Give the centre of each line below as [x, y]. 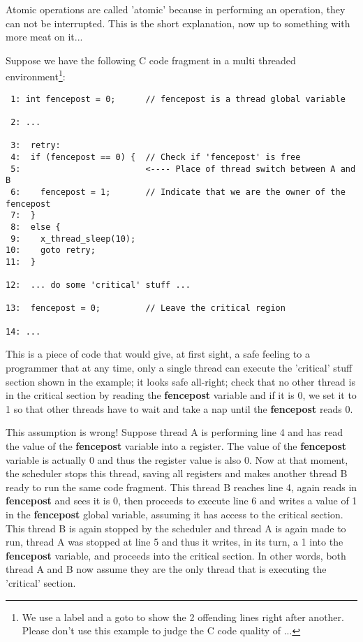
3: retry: [36, 146]
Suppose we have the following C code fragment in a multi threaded [151, 60]
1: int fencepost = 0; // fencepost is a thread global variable [178, 99]
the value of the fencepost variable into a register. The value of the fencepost [176, 445]
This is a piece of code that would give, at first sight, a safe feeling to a [158, 354]
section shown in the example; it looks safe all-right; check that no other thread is [180, 381]
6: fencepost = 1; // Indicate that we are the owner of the [178, 192]
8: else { [36, 227]
